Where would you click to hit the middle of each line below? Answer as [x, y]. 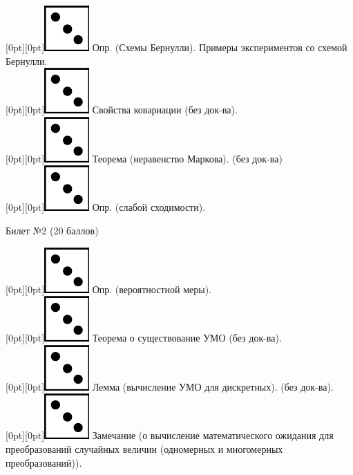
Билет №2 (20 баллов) [52, 230]
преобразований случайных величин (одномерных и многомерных [144, 448]
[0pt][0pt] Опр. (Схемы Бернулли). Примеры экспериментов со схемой [176, 47]
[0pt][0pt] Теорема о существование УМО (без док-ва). [144, 338]
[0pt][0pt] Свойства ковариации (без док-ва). [122, 110]
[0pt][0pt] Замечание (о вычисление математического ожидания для [170, 435]
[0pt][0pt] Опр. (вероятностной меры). [108, 289]
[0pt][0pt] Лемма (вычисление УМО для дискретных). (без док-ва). [170, 386]
